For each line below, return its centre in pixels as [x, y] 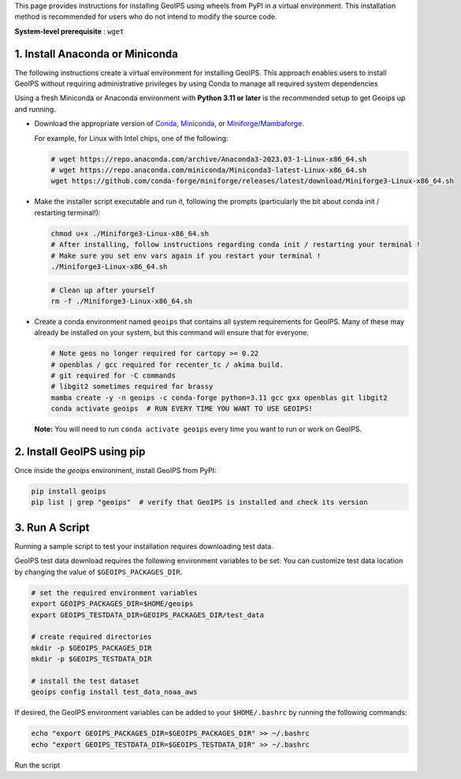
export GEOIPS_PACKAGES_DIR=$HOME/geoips [112, 604]
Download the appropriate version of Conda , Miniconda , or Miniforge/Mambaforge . [169, 124]
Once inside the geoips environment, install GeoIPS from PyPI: [115, 471]
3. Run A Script [52, 527]
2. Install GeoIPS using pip [80, 452]
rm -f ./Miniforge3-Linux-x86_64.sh [122, 301]
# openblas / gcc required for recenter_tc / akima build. [167, 364]
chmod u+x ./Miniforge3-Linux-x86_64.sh [130, 233]
